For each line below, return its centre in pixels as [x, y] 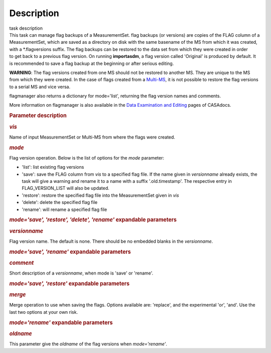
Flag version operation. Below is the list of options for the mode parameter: [87, 158]
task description [26, 28]
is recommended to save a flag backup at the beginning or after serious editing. [92, 63]
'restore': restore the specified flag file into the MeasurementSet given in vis [100, 195]
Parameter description [38, 116]
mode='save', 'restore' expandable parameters [70, 284]
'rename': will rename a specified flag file [64, 209]
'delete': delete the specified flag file [60, 202]
